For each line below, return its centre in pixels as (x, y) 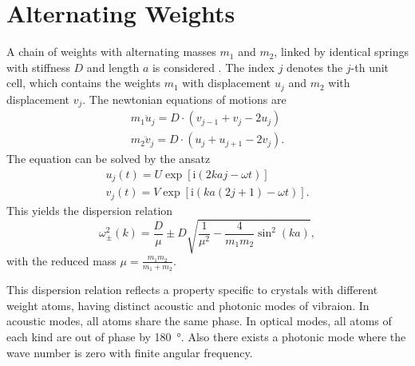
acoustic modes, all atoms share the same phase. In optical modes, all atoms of (199, 321)
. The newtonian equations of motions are (184, 99)
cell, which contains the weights (84, 83)
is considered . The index (213, 67)
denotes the (315, 67)
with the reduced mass (61, 260)
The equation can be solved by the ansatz (109, 159)
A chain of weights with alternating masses (111, 52)
